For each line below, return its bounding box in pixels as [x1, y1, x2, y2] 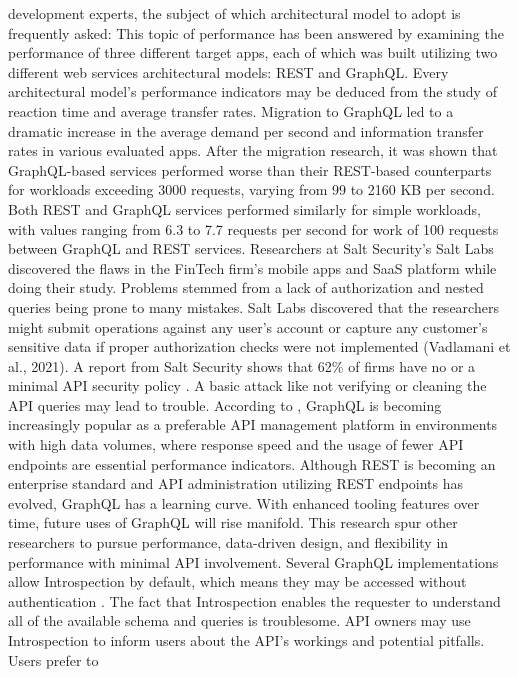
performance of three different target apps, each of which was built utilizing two [8, 42, 498, 63]
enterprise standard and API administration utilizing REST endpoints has [8, 473, 464, 494]
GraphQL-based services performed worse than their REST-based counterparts [8, 159, 492, 180]
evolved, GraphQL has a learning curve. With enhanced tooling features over [8, 492, 480, 513]
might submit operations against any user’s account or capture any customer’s [8, 316, 488, 337]
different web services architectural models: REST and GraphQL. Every [8, 61, 449, 82]
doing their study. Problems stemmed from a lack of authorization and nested [8, 277, 484, 298]
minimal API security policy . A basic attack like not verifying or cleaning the [8, 375, 487, 396]
